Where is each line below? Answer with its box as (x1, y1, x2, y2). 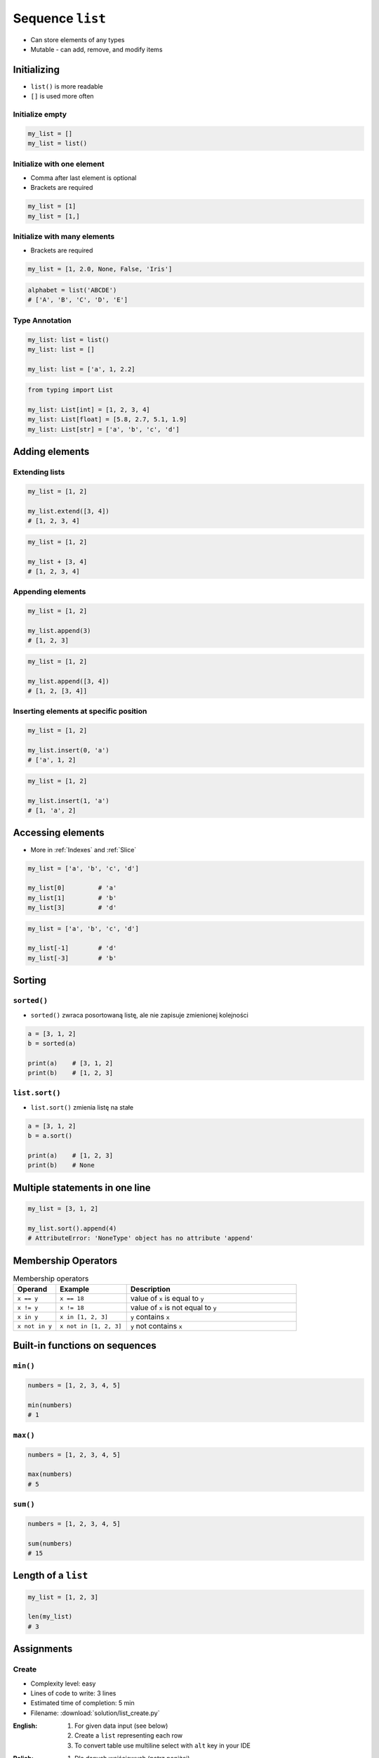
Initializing (13, 63, 60, 75)
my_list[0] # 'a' (27, 884, 117, 892)
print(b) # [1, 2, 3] (27, 1069, 114, 1077)
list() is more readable (30, 82, 103, 91)
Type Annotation (13, 315, 72, 325)
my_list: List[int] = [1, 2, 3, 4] (27, 406, 150, 414)
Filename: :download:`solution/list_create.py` (30, 1709, 160, 1717)
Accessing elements (13, 827, 105, 839)
